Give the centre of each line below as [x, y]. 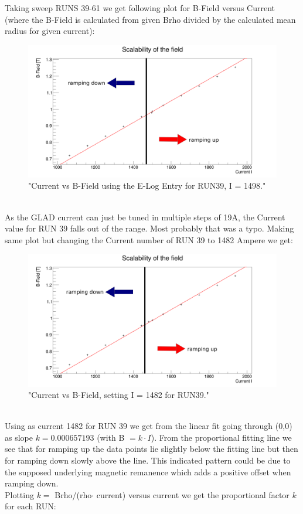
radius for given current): [50, 31]
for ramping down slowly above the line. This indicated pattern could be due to [148, 460]
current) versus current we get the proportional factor [193, 494]
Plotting [19, 494]
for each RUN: [30, 506]
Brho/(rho [73, 494]
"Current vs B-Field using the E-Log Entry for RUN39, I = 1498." [147, 185]
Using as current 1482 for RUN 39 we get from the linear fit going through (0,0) [149, 426]
